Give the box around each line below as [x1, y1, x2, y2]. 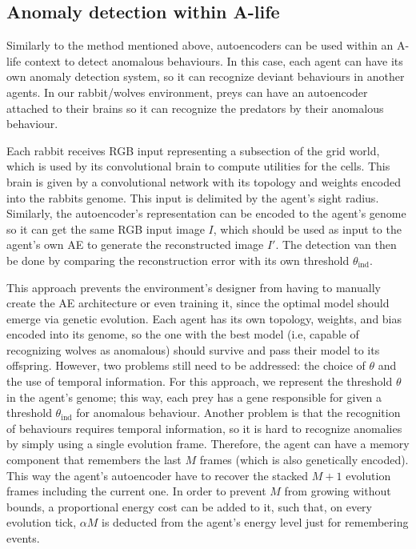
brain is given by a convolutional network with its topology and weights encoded [6, 173, 402, 190]
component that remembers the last [6, 451, 182, 468]
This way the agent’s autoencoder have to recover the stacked [6, 467, 309, 483]
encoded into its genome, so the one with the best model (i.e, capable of [6, 326, 359, 343]
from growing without [284, 483, 391, 499]
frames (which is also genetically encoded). [199, 451, 409, 468]
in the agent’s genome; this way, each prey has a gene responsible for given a [6, 388, 382, 405]
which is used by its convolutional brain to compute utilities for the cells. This [6, 158, 390, 174]
